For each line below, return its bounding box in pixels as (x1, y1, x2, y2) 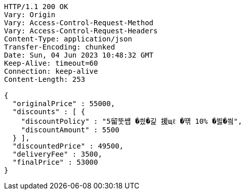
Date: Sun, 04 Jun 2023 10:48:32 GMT (4, 51, 154, 59)
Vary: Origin (4, 11, 56, 19)
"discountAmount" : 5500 (21, 126, 119, 134)
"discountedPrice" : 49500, (12, 142, 124, 150)
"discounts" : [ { (12, 108, 86, 116)
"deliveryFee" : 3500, (12, 150, 102, 158)
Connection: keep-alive (4, 67, 98, 75)
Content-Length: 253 (4, 75, 86, 83)
